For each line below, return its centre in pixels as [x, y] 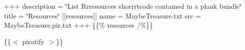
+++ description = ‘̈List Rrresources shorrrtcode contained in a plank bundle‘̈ [123, 6]
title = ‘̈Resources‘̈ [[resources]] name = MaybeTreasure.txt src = [103, 15]
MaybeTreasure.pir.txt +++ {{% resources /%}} [79, 25]
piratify [34, 41]
